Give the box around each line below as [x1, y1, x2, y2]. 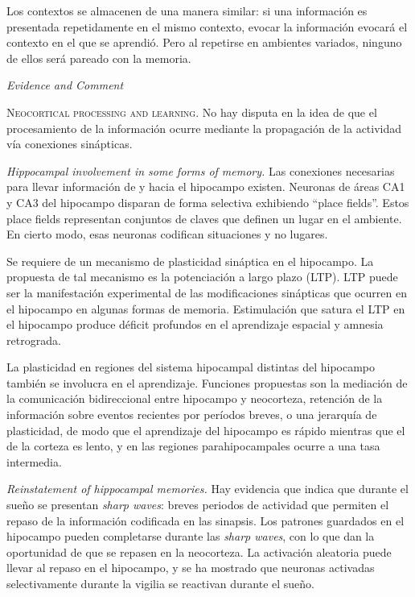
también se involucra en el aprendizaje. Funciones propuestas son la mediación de [6, 374, 408, 391]
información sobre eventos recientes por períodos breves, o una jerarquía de [6, 406, 377, 423]
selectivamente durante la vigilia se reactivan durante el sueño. [6, 575, 314, 591]
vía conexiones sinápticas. [6, 135, 133, 152]
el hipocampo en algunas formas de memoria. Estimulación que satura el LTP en [6, 300, 405, 317]
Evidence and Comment [6, 77, 124, 93]
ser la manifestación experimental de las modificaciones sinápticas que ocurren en [6, 284, 407, 301]
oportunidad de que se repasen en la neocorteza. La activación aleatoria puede [6, 543, 392, 560]
